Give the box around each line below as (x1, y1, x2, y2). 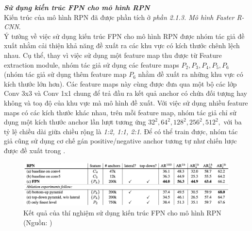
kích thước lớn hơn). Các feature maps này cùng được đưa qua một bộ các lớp (4, 78, 237, 89)
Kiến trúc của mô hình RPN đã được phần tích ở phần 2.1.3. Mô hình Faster (4, 12, 235, 22)
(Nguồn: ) (23, 217, 52, 227)
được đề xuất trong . (4, 145, 66, 155)
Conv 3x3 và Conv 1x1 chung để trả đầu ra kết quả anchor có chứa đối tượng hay (4, 88, 248, 98)
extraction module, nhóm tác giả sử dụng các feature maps (4, 59, 179, 70)
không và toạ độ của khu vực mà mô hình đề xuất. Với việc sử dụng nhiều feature (4, 97, 248, 107)
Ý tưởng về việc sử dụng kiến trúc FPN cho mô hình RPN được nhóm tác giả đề (4, 31, 245, 41)
